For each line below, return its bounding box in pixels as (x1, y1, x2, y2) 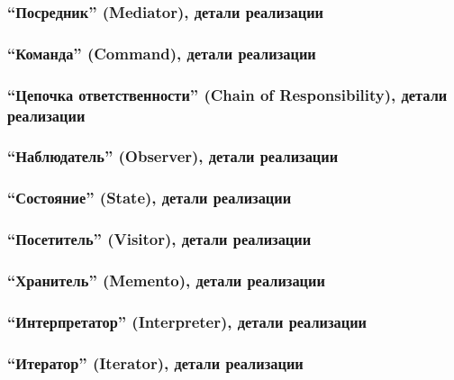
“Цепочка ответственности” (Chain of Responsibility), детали (7, 83, 448, 105)
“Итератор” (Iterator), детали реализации (7, 351, 304, 374)
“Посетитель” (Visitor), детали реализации (7, 228, 312, 250)
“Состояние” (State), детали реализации (7, 186, 292, 209)
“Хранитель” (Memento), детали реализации (7, 268, 325, 291)
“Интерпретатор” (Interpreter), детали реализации (7, 310, 368, 332)
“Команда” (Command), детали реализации (7, 41, 316, 64)
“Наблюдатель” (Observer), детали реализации (7, 145, 339, 167)
